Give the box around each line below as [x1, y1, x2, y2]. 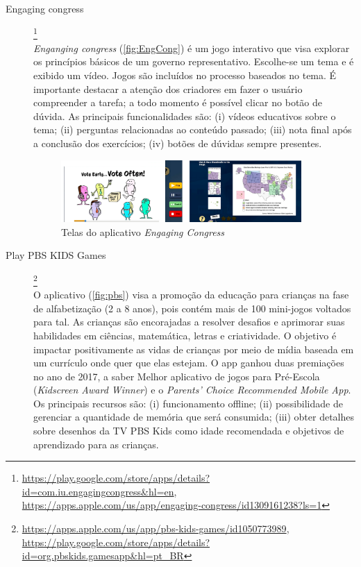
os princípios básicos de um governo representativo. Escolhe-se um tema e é [33, 54, 354, 69]
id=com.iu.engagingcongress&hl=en [22, 484, 174, 498]
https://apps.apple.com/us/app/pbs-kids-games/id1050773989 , [22, 521, 289, 536]
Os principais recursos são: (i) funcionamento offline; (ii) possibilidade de [33, 396, 343, 410]
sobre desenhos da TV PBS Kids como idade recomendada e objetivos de [33, 423, 344, 438]
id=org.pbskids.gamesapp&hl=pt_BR [22, 548, 184, 563]
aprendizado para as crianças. [33, 437, 159, 451]
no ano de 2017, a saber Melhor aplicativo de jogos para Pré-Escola [33, 369, 320, 383]
